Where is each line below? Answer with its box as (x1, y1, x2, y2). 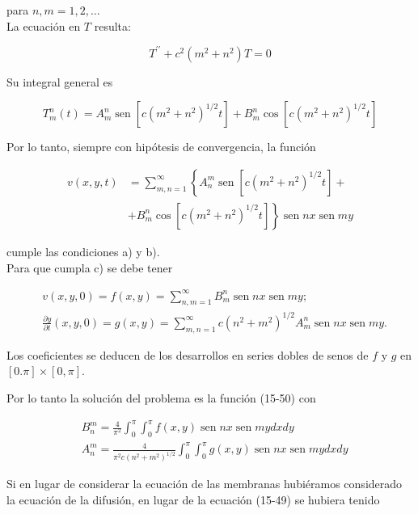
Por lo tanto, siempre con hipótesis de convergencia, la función (6, 138, 316, 155)
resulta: (94, 17, 131, 34)
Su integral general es (6, 73, 113, 90)
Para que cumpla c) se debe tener (6, 259, 173, 276)
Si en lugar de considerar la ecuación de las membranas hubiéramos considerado (6, 475, 403, 492)
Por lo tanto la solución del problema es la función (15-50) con (6, 389, 316, 406)
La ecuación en (6, 17, 81, 34)
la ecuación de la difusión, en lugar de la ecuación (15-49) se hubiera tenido (6, 491, 380, 508)
